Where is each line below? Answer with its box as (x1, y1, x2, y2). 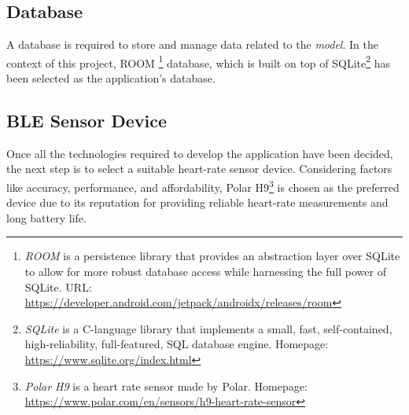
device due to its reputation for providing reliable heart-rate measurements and (6, 194, 389, 211)
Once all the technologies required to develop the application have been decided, (6, 145, 393, 161)
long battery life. (6, 209, 87, 226)
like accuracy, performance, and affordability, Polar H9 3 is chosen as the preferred (6, 177, 400, 195)
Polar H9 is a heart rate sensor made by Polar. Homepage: (24, 377, 308, 394)
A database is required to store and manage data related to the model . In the (6, 36, 378, 53)
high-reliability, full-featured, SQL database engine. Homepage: (24, 336, 329, 352)
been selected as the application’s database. (6, 70, 216, 86)
